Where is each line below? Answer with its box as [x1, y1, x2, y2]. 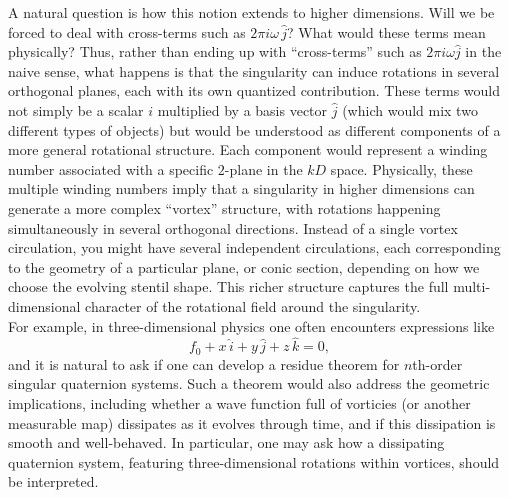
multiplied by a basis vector [157, 99, 328, 120]
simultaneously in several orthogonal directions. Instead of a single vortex [8, 217, 458, 238]
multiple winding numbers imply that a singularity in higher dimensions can [8, 178, 475, 199]
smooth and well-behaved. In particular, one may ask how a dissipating [8, 432, 445, 453]
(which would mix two [342, 99, 478, 120]
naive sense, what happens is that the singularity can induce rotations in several [8, 60, 500, 81]
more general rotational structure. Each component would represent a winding [8, 139, 488, 160]
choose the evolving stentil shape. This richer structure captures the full [8, 276, 449, 297]
